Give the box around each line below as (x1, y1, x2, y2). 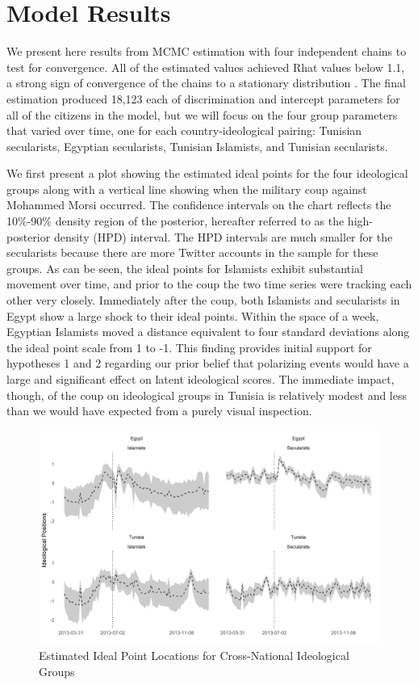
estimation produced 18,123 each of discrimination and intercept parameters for (6, 90, 400, 107)
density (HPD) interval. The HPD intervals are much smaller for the (53, 228, 393, 245)
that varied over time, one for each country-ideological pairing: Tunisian (6, 122, 362, 139)
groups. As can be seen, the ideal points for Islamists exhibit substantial (6, 259, 363, 276)
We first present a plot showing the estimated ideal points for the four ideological (6, 165, 408, 182)
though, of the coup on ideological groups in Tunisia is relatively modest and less (6, 386, 408, 403)
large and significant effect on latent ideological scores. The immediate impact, (6, 371, 395, 387)
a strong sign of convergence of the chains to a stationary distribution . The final (6, 74, 406, 91)
